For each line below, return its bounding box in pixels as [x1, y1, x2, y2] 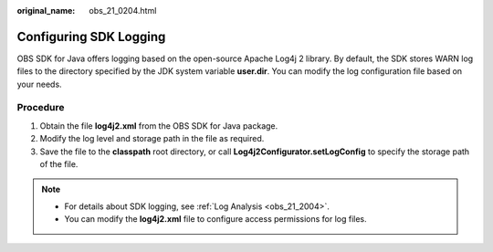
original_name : [16, 5, 76, 16]
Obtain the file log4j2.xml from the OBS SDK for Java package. [39, 120, 278, 131]
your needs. [16, 79, 63, 89]
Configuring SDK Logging [16, 28, 166, 45]
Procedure [16, 101, 65, 114]
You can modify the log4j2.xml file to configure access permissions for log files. [64, 214, 367, 225]
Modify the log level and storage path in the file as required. [39, 133, 265, 144]
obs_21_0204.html [89, 5, 157, 16]
